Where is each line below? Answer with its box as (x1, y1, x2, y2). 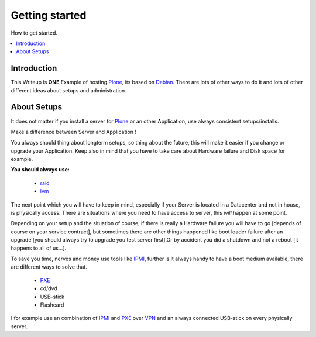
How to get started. (11, 29, 58, 36)
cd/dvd (40, 285, 58, 292)
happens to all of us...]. (11, 245, 67, 252)
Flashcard (40, 301, 64, 308)
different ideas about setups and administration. (11, 87, 127, 94)
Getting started (11, 9, 87, 22)
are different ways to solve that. (11, 263, 87, 270)
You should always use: (11, 166, 70, 173)
